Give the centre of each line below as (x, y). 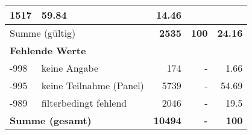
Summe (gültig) (43, 33)
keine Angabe (70, 68)
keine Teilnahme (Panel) (93, 85)
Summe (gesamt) (51, 120)
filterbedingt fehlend (84, 103)
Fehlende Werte (48, 50)
